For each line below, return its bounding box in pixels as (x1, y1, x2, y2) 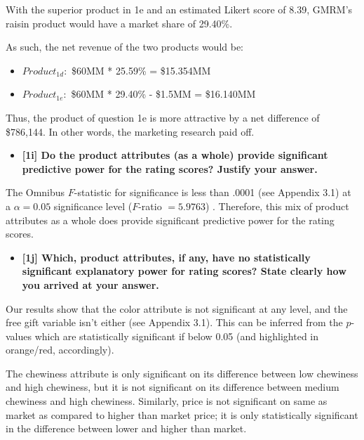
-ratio (138, 198, 162, 213)
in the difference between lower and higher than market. (6, 421, 247, 436)
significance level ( (53, 198, 133, 213)
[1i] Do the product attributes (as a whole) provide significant (22, 148, 328, 162)
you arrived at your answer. (22, 277, 159, 292)
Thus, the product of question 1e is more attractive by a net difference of (6, 110, 320, 124)
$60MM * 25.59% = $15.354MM (72, 63, 211, 77)
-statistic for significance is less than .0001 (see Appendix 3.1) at (74, 185, 351, 200)
